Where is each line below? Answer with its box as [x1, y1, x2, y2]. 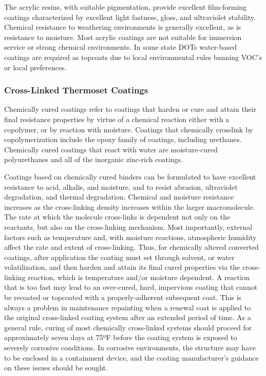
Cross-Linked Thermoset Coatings [4, 84, 148, 96]
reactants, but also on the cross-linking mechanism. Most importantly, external [4, 221, 253, 232]
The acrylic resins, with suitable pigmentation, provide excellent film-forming [4, 2, 247, 12]
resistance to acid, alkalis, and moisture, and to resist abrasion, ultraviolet [4, 181, 238, 192]
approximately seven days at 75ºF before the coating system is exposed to [4, 332, 237, 343]
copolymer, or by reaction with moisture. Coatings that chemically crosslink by [4, 124, 253, 134]
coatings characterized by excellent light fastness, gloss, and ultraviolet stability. [4, 11, 256, 22]
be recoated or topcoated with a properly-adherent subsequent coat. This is [4, 292, 242, 303]
